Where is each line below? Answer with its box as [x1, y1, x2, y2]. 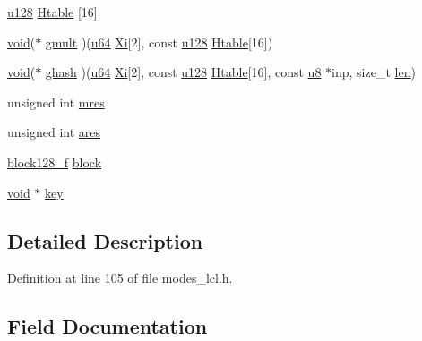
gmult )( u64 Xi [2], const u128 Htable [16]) [45, 32, 273, 51]
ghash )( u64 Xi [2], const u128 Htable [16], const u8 [45, 63, 322, 81]
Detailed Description [7, 226, 203, 254]
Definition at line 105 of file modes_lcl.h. [7, 269, 233, 287]
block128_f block [7, 152, 102, 171]
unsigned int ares [7, 123, 101, 141]
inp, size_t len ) [332, 63, 416, 81]
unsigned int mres [7, 92, 105, 111]
